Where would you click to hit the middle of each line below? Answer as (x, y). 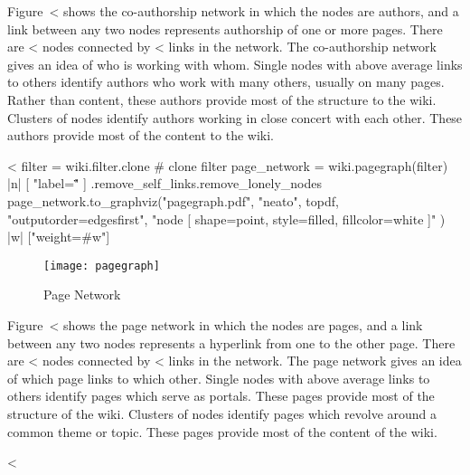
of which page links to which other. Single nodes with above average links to (219, 378)
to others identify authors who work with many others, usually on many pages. (226, 82)
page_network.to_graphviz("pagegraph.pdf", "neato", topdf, (173, 200)
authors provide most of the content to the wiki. (141, 135)
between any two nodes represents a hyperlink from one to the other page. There (231, 342)
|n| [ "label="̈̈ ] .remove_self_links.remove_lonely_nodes (164, 183)
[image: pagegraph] (102, 266)
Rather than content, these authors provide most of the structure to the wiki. (222, 99)
